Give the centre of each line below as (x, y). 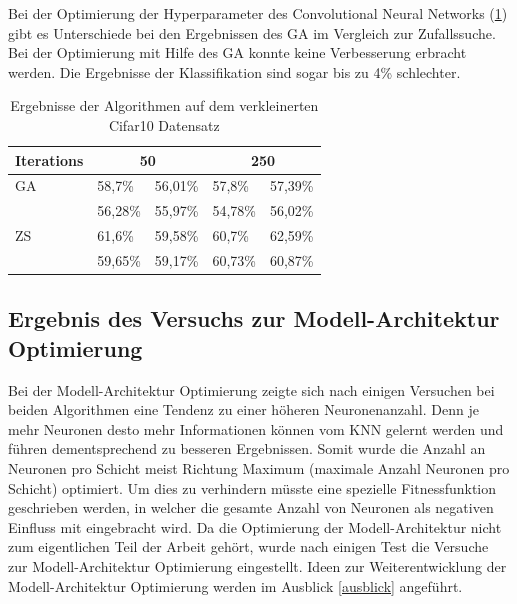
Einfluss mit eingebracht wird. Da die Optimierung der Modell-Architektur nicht (255, 526)
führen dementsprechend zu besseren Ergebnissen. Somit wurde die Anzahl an (247, 448)
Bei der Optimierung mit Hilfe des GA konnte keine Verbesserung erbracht (237, 52)
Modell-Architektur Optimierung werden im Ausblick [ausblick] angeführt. (235, 585)
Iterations (49, 159)
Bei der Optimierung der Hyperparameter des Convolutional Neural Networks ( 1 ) (258, 13)
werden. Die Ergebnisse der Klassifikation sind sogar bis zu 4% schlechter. (234, 71)
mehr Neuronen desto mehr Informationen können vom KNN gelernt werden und (256, 428)
